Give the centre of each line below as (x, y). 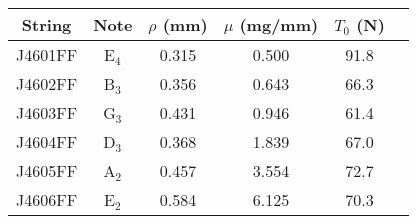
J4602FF (47, 83)
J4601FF (47, 54)
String (46, 24)
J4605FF (47, 170)
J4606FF (47, 199)
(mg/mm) (279, 24)
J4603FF (47, 112)
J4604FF (47, 141)
